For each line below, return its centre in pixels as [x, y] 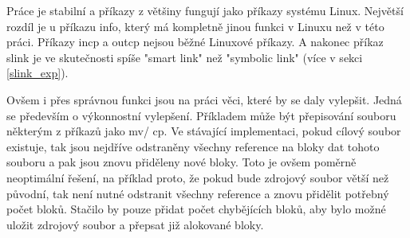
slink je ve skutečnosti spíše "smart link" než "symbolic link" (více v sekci [185, 57]
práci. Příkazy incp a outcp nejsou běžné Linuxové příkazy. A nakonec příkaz [195, 42]
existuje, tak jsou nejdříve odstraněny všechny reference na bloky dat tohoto [193, 146]
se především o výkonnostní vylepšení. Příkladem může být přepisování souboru [201, 115]
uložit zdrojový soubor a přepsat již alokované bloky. [135, 224]
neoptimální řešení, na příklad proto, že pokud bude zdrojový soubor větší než [198, 177]
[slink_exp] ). [37, 73]
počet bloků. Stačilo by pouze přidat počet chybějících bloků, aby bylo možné [196, 209]
